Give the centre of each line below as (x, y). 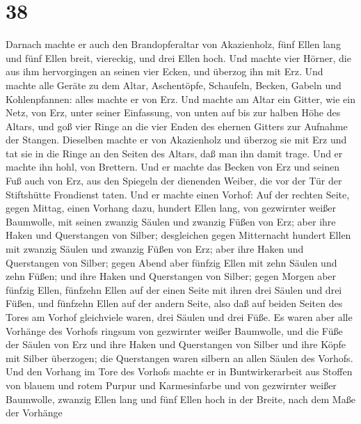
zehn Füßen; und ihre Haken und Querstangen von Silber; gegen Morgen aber (171, 276)
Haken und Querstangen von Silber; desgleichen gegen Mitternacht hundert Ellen (178, 235)
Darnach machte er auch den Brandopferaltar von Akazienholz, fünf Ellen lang (173, 44)
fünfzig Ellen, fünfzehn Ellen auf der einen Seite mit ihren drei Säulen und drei (174, 289)
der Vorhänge (34, 413)
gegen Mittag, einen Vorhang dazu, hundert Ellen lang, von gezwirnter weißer (171, 208)
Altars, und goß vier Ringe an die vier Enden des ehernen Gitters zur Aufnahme (177, 126)
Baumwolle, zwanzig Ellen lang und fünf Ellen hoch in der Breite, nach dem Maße (180, 399)
